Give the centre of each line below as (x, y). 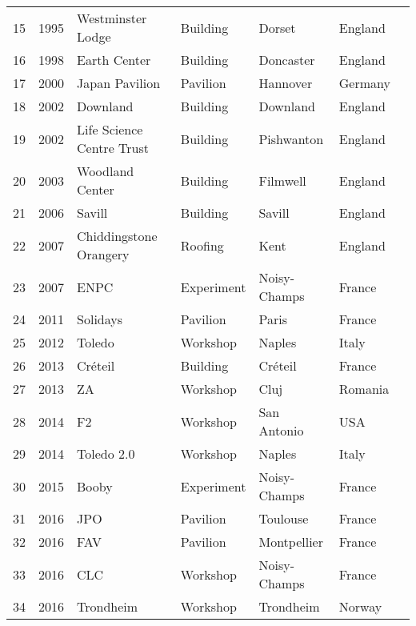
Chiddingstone (117, 236)
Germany (364, 83)
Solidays (100, 319)
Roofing (202, 245)
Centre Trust (113, 148)
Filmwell (282, 180)
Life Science (110, 129)
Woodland (106, 171)
